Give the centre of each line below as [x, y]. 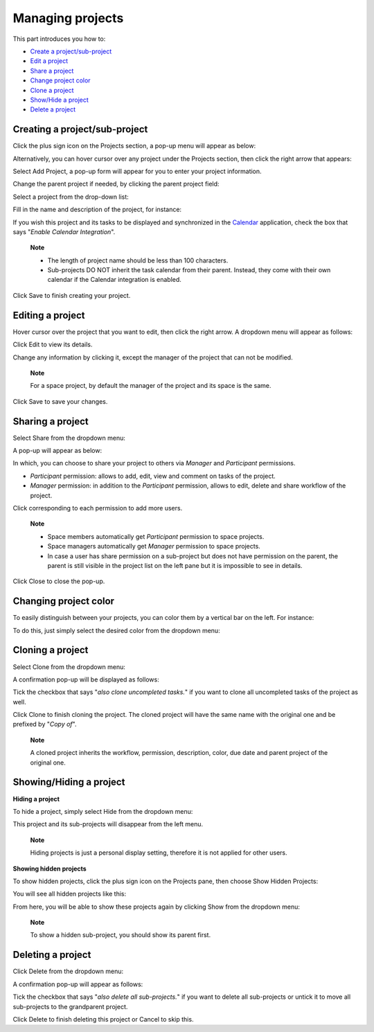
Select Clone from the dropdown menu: [69, 667]
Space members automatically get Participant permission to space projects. [156, 536]
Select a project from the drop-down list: [71, 197]
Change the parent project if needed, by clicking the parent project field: [116, 184]
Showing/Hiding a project [69, 782]
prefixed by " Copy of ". [45, 724]
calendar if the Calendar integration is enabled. [114, 280]
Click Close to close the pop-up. [59, 581]
